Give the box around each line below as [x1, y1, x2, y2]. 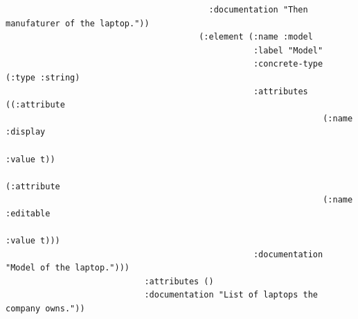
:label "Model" [253, 45, 323, 55]
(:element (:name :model [199, 32, 313, 42]
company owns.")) [6, 304, 85, 314]
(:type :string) [6, 72, 80, 83]
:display [6, 127, 46, 137]
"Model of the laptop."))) [6, 263, 129, 273]
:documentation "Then [208, 5, 308, 15]
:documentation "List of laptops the [144, 290, 319, 300]
